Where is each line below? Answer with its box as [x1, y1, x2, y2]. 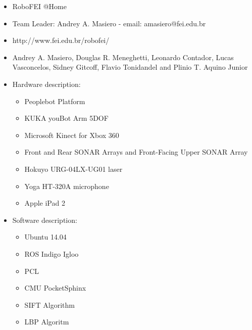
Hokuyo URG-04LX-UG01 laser [24, 163, 123, 174]
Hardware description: [12, 78, 81, 89]
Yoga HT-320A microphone [24, 180, 109, 191]
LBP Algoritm [24, 316, 69, 327]
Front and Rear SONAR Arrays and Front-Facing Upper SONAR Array [24, 147, 248, 157]
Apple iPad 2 [24, 198, 65, 208]
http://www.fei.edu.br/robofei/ [12, 35, 110, 45]
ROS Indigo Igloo [24, 248, 79, 259]
